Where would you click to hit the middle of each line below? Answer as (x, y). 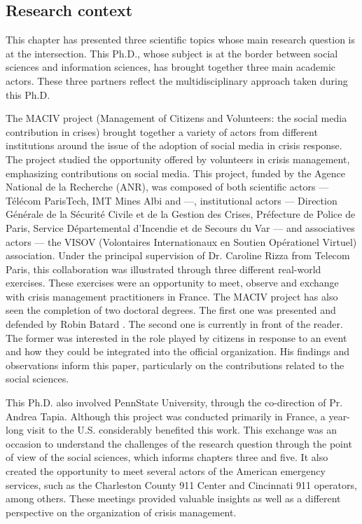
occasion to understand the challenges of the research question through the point (179, 443)
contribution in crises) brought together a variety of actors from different (162, 131)
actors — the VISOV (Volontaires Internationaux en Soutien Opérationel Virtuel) (181, 241)
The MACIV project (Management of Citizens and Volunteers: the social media (176, 118)
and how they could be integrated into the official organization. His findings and (178, 351)
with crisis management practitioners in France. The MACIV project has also (172, 296)
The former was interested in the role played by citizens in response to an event (176, 337)
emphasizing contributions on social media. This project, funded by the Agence (175, 173)
